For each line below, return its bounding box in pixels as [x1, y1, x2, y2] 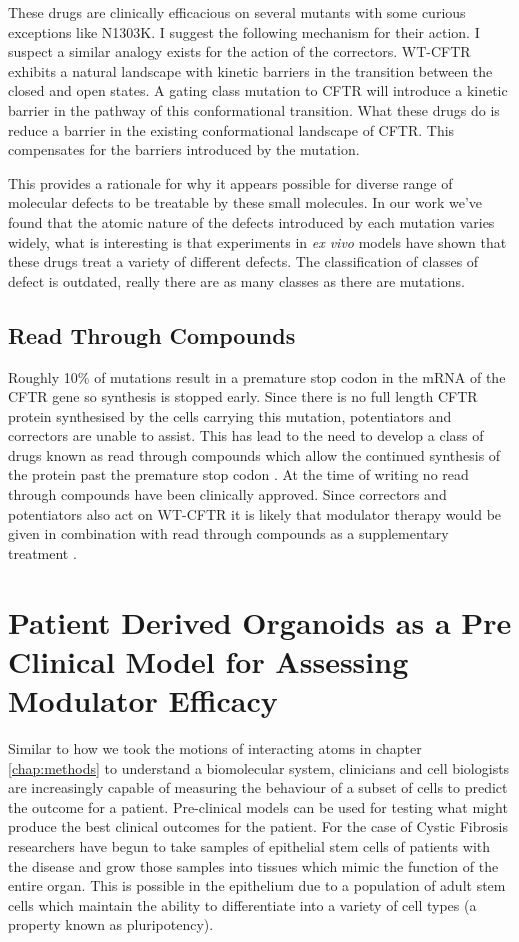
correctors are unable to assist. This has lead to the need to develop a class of [8, 425, 484, 446]
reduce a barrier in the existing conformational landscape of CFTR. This [8, 119, 455, 140]
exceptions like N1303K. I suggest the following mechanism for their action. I [8, 21, 480, 42]
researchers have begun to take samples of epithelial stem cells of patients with [8, 835, 491, 856]
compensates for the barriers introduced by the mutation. [8, 139, 360, 160]
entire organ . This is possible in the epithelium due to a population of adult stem [8, 875, 506, 896]
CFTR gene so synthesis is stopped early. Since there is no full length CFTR [8, 386, 478, 407]
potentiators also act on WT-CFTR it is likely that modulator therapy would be [8, 503, 502, 524]
